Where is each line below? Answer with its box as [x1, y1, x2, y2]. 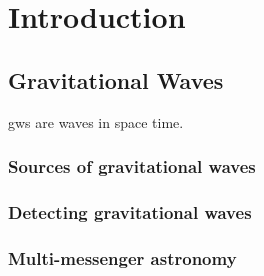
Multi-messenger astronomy [8, 245, 237, 270]
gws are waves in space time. [8, 111, 184, 132]
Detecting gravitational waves [8, 199, 252, 224]
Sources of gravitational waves [8, 154, 256, 179]
